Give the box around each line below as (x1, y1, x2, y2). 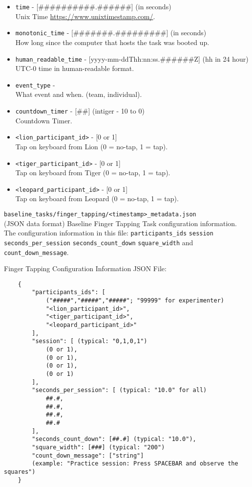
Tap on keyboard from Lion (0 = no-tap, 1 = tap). (15, 141, 168, 151)
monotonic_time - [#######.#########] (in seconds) (15, 27, 207, 38)
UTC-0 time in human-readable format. (15, 63, 134, 73)
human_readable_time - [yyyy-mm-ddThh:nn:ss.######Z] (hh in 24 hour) (15, 53, 249, 64)
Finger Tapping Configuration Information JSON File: (4, 263, 167, 274)
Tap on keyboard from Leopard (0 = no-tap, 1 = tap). (15, 193, 179, 204)
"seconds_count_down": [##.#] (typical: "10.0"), (32, 436, 196, 443)
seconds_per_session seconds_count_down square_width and (4, 237, 193, 247)
